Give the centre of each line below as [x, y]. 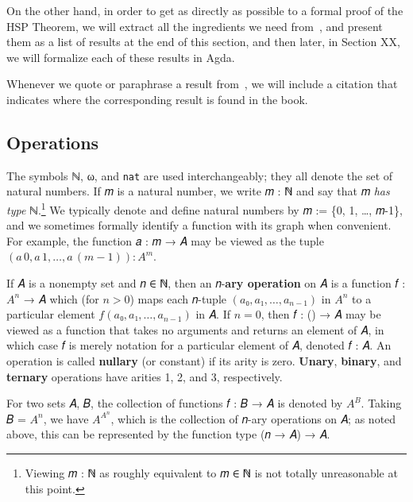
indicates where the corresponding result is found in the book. [157, 99]
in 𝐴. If [213, 314]
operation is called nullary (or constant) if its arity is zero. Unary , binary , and [204, 361]
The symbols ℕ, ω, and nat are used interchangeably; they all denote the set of [200, 175]
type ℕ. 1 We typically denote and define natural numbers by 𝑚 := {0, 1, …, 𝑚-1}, [205, 209]
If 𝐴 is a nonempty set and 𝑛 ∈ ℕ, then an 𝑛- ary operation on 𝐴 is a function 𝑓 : [206, 283]
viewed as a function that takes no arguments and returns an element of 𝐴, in [195, 329]
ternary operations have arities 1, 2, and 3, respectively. [145, 376]
